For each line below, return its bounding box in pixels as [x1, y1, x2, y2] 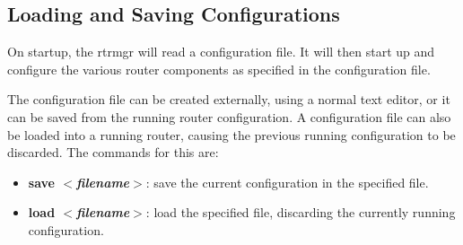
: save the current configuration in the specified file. [145, 172, 429, 191]
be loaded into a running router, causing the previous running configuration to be [7, 125, 456, 144]
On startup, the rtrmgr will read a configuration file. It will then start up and [7, 42, 435, 61]
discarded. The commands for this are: [7, 143, 219, 162]
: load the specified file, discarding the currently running [145, 203, 456, 222]
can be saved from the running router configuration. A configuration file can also [7, 107, 451, 126]
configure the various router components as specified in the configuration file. [7, 59, 431, 78]
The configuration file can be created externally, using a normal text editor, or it [7, 90, 450, 109]
